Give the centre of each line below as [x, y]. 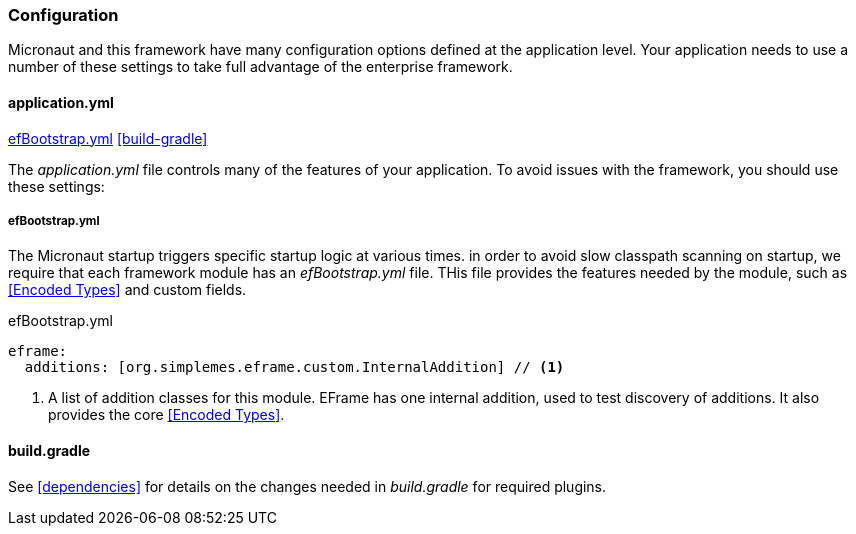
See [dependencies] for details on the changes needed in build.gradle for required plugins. [307, 486]
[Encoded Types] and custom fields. [127, 290]
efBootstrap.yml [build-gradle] [108, 138]
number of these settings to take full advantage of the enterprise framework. [260, 67]
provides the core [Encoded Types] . [166, 415]
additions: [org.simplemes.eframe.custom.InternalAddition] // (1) [294, 367]
